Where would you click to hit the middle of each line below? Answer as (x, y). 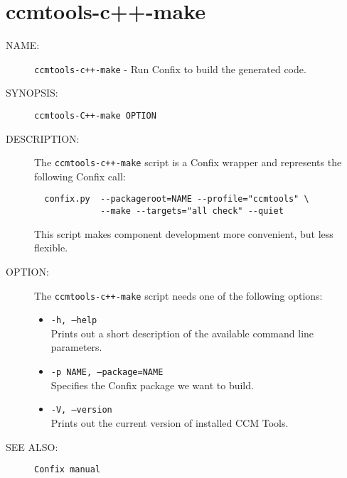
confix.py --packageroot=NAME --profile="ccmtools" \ (177, 199)
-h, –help (74, 321)
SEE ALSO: (32, 446)
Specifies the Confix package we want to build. (152, 385)
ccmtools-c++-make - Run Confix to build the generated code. (170, 69)
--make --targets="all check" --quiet (192, 211)
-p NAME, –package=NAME (107, 373)
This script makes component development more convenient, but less (184, 233)
